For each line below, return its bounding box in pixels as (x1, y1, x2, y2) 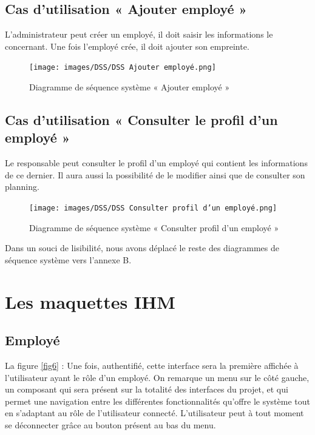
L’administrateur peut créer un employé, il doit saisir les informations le (5, 28, 273, 41)
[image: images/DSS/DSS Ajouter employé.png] (29, 63, 216, 72)
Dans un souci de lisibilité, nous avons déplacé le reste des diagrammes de (5, 241, 279, 254)
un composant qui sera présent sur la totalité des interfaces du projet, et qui (5, 383, 288, 396)
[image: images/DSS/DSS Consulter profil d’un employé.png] (29, 204, 277, 213)
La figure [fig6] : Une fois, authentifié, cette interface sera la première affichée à (5, 359, 299, 372)
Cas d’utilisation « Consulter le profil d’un (5, 110, 278, 129)
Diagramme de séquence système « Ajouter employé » (29, 81, 230, 93)
